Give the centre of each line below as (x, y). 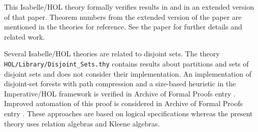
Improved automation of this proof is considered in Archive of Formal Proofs (123, 103)
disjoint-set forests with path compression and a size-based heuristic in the (120, 84)
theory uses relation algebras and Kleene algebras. (82, 123)
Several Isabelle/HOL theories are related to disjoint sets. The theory (112, 54)
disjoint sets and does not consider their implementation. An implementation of (128, 73)
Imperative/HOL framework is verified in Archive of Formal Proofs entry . (120, 93)
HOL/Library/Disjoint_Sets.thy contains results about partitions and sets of (126, 63)
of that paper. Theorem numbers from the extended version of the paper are (123, 16)
